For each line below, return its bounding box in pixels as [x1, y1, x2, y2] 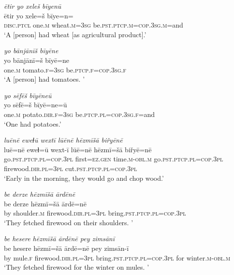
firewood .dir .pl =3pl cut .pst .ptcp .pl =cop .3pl [4, 163, 137, 173]
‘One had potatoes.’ [4, 118, 61, 129]
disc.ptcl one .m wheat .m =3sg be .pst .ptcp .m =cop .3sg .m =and [4, 20, 183, 30]
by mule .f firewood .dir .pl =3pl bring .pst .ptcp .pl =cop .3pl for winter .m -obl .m [4, 252, 231, 262]
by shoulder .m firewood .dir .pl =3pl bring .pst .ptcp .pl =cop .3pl [4, 208, 186, 218]
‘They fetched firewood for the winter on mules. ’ [4, 262, 149, 272]
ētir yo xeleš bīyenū [4, 1, 61, 11]
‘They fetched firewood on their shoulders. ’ [4, 217, 133, 227]
